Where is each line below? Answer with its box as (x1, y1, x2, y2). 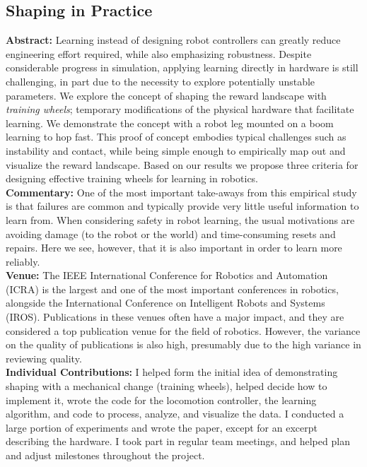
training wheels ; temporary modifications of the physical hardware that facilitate (6, 102, 354, 117)
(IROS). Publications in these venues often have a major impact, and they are (6, 309, 344, 324)
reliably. (6, 254, 40, 268)
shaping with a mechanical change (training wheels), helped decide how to (6, 379, 327, 394)
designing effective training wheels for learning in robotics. (6, 171, 259, 186)
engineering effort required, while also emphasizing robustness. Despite (6, 46, 312, 61)
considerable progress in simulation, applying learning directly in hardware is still (6, 60, 359, 75)
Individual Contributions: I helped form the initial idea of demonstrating (6, 365, 338, 379)
